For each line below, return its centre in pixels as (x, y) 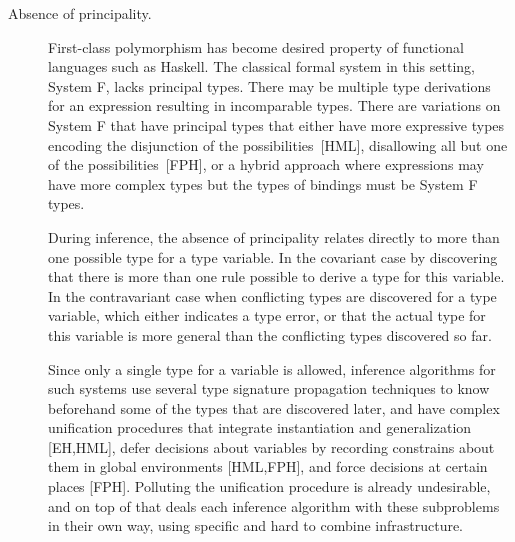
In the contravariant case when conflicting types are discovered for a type (272, 295)
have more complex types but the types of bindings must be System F (263, 183)
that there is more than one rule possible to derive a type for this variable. (276, 276)
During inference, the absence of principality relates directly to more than (274, 236)
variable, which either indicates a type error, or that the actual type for (267, 315)
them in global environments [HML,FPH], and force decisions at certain (268, 466)
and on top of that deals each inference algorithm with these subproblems (274, 505)
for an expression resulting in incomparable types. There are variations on (274, 105)
